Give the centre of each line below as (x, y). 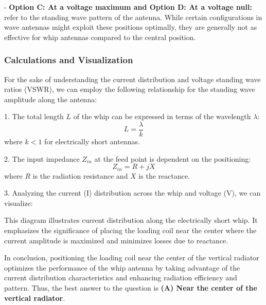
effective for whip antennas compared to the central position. (100, 37)
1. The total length (34, 116)
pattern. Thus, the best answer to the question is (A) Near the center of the (131, 288)
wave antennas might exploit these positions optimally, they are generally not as (131, 27)
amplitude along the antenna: (51, 99)
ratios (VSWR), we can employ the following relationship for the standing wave (130, 89)
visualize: (19, 203)
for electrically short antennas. (92, 141)
